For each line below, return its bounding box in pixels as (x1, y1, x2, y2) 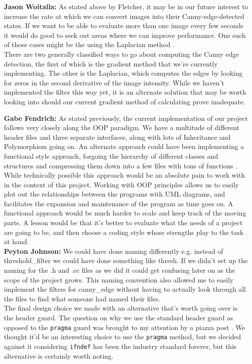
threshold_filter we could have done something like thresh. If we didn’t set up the (4, 255, 248, 265)
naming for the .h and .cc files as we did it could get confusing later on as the (4, 265, 235, 275)
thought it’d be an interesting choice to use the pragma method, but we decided (4, 331, 241, 342)
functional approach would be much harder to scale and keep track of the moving (4, 208, 246, 218)
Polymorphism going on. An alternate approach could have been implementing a (4, 141, 244, 151)
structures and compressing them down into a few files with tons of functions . (4, 160, 238, 170)
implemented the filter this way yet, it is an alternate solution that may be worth (4, 87, 247, 97)
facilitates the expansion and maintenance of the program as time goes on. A (4, 198, 233, 208)
